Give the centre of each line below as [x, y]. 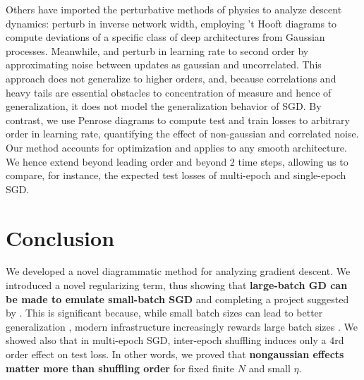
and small [269, 368]
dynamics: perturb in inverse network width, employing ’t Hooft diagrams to [171, 23]
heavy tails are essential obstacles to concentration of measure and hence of [169, 92]
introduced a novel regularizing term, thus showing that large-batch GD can [177, 285]
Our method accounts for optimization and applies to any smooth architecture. [176, 147]
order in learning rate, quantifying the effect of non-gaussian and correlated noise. [182, 134]
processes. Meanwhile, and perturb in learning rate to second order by [157, 50]
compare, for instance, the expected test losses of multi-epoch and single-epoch [176, 175]
